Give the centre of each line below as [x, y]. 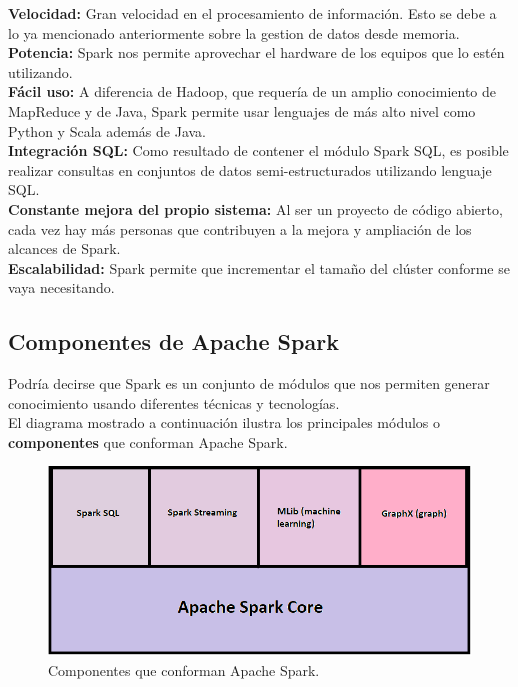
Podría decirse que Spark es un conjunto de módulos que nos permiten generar [249, 383]
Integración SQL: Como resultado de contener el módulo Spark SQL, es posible [258, 150]
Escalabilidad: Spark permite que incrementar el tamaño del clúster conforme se [259, 267]
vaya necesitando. [61, 287]
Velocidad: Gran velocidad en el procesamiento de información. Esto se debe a [252, 13]
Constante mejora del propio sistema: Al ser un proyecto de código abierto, [255, 208]
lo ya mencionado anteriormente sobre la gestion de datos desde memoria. [234, 32]
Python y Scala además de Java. [107, 130]
